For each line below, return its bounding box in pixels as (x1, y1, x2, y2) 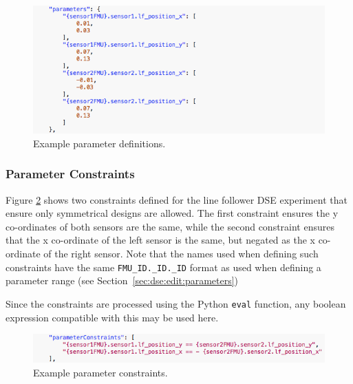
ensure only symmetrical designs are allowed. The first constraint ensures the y (6, 206, 339, 220)
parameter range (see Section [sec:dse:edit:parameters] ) (6, 273, 239, 288)
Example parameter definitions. (33, 136, 166, 150)
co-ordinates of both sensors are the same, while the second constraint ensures (6, 219, 335, 233)
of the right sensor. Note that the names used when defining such (43, 246, 319, 260)
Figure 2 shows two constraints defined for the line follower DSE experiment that (6, 192, 347, 206)
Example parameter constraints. (33, 365, 168, 379)
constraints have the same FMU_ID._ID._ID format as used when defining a (6, 259, 321, 274)
